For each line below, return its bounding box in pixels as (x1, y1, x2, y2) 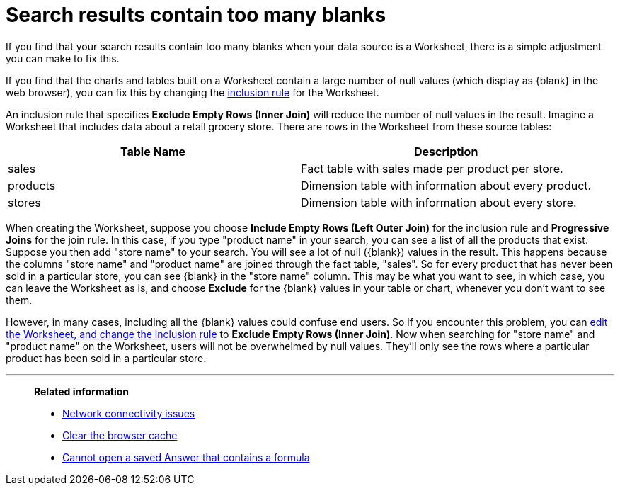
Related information (34, 385, 130, 397)
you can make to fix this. (6, 52, 120, 64)
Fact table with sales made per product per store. (301, 161, 563, 176)
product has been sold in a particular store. (6, 351, 207, 364)
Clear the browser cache (62, 429, 178, 441)
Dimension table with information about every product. (301, 178, 592, 193)
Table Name (120, 144, 186, 159)
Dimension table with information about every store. (301, 195, 577, 210)
